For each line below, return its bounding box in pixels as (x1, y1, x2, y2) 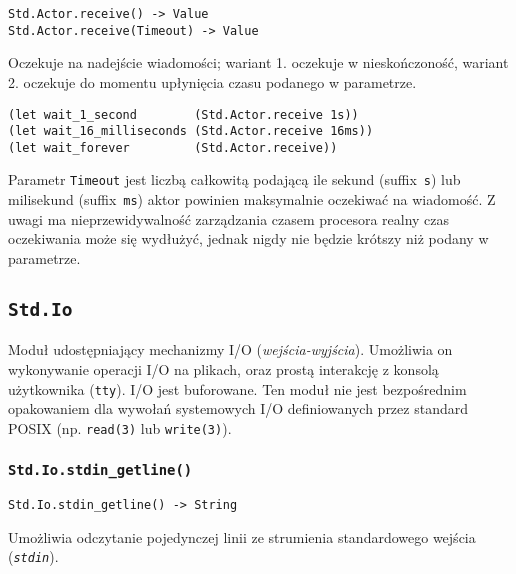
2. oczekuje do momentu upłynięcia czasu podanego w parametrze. (8, 71, 417, 92)
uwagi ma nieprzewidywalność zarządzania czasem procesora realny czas (8, 208, 450, 229)
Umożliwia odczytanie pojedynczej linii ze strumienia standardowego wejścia (8, 526, 476, 547)
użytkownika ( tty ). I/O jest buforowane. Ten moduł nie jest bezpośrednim (8, 378, 467, 399)
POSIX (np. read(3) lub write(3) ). (8, 417, 232, 438)
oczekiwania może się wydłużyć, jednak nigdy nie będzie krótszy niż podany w (8, 228, 489, 249)
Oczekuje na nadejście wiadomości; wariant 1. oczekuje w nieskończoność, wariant (8, 52, 509, 73)
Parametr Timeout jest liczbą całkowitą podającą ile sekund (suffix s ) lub (8, 169, 461, 190)
